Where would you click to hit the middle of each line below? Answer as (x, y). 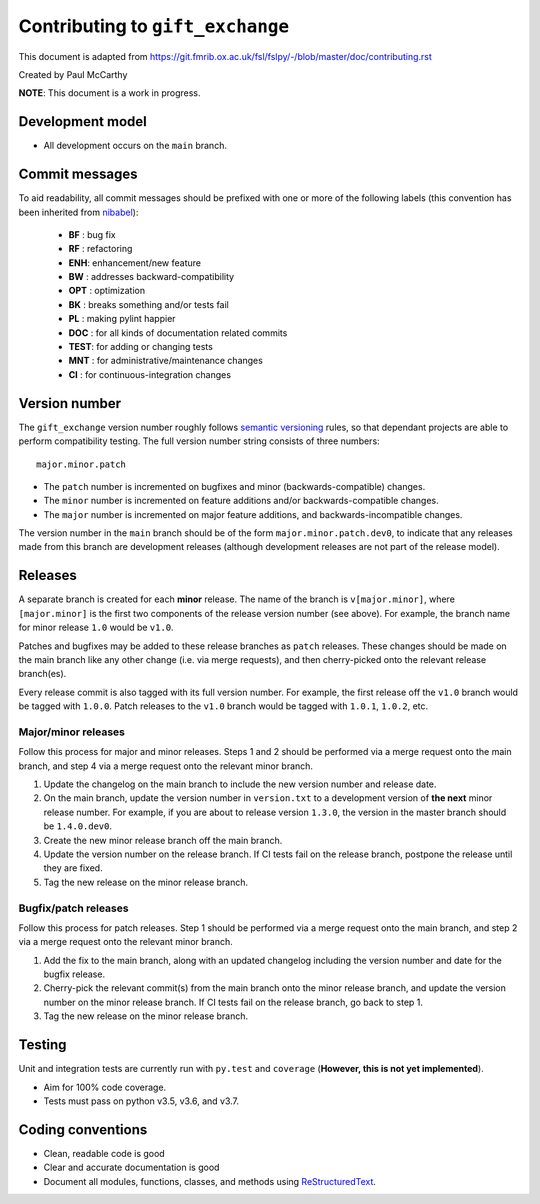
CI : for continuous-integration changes (150, 374)
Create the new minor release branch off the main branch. (163, 840)
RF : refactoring (100, 249)
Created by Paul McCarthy (73, 74)
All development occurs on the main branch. (135, 146)
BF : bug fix (92, 234)
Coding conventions (83, 1129)
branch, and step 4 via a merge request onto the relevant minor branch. (166, 766)
